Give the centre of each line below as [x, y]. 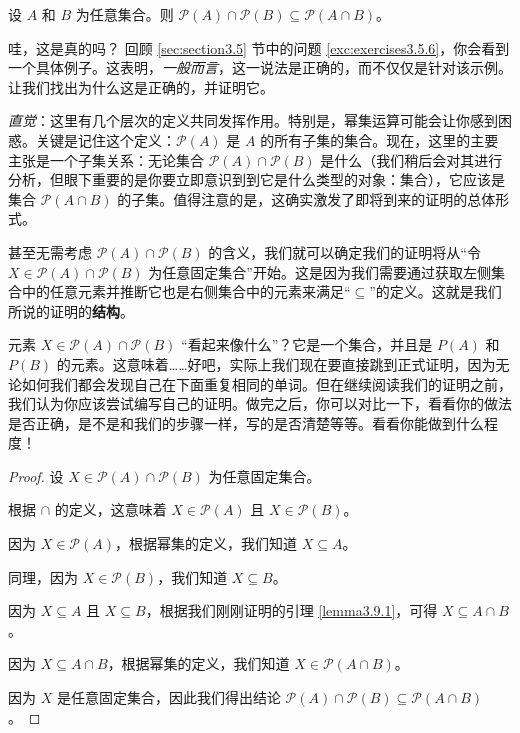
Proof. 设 [36, 475]
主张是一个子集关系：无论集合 [106, 159]
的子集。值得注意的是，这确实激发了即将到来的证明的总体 [306, 198]
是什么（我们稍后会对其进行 [411, 159]
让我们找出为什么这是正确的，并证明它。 [141, 86]
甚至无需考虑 [50, 251]
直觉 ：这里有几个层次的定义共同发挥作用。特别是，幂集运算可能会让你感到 [253, 120]
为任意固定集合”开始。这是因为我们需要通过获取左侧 [319, 271]
